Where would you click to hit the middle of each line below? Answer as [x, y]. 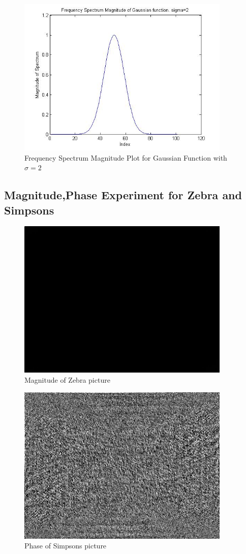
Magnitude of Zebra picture [67, 379]
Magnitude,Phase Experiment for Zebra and [123, 195]
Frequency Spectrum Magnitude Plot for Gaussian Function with [126, 157]
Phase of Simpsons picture [66, 546]
